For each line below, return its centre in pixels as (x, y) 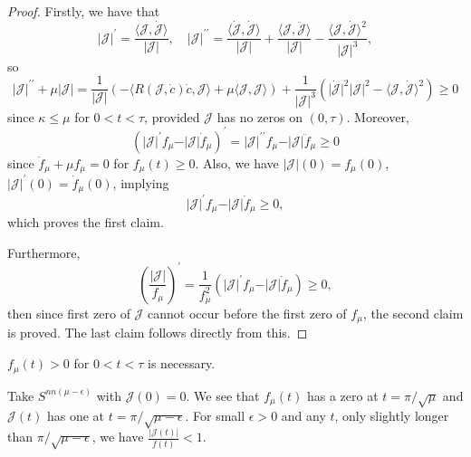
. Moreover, (378, 116)
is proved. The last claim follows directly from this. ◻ (158, 333)
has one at (76, 416)
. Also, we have (237, 162)
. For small (215, 416)
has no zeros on (260, 116)
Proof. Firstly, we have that (84, 11)
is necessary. (182, 363)
